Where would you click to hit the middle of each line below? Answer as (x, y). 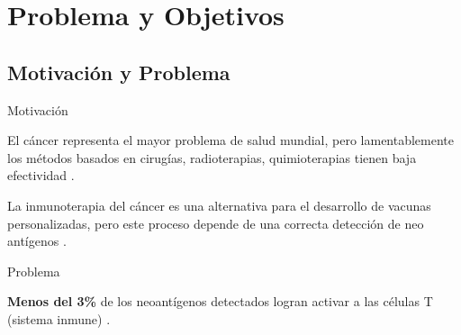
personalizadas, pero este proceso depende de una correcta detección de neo (216, 223)
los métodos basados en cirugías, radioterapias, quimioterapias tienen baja (212, 157)
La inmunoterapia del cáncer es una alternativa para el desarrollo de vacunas (219, 205)
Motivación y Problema (119, 72)
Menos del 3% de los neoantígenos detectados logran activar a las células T (220, 301)
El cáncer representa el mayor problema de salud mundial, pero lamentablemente (231, 140)
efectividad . (41, 175)
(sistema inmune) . (59, 318)
